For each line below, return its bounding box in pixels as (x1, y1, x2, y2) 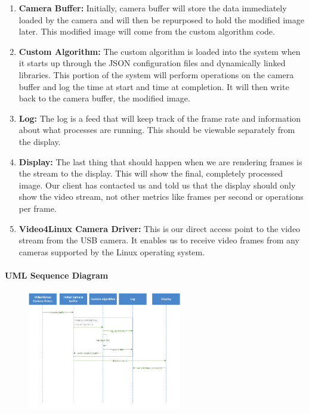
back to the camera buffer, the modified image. (18, 92, 190, 104)
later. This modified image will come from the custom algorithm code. (18, 25, 275, 38)
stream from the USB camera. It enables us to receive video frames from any (18, 234, 299, 246)
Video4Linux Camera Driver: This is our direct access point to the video (18, 222, 301, 234)
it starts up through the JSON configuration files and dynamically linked (18, 57, 286, 69)
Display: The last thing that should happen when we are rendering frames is (18, 155, 302, 168)
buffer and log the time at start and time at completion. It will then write (18, 80, 289, 92)
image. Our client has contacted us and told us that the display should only (18, 178, 296, 191)
